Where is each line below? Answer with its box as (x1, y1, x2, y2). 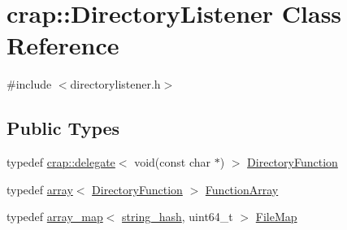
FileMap (255, 208, 297, 225)
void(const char (134, 154, 211, 171)
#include (7, 76, 52, 93)
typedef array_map (7, 208, 103, 225)
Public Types (7, 115, 120, 141)
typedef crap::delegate (7, 154, 115, 171)
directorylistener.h (70, 76, 161, 93)
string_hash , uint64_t (122, 208, 233, 225)
